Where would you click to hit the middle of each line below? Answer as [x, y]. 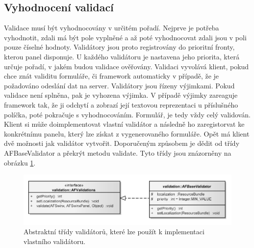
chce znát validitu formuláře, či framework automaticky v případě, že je [112, 76]
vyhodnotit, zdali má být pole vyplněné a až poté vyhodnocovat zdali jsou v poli [125, 37]
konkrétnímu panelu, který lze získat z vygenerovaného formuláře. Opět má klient [127, 133]
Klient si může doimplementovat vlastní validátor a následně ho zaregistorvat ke [124, 124]
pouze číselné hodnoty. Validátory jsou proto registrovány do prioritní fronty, [119, 47]
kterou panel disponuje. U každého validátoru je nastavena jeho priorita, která [122, 56]
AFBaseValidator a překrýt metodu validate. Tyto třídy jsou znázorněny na [118, 152]
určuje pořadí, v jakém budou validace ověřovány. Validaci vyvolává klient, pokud [127, 66]
